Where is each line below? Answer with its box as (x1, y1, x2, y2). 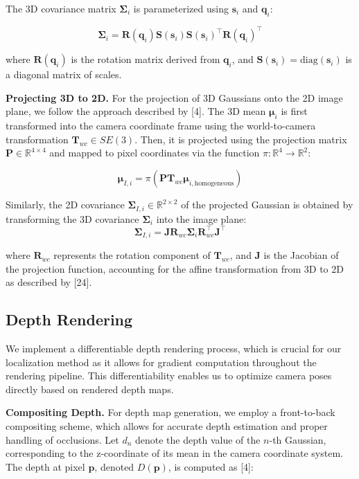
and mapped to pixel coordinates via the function (49, 145, 260, 160)
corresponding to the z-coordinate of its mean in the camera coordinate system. (6, 446, 343, 460)
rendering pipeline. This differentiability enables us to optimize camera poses (6, 368, 332, 383)
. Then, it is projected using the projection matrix (134, 132, 347, 146)
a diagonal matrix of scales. (6, 67, 122, 82)
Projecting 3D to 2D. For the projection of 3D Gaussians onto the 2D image (6, 90, 343, 105)
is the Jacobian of (263, 248, 339, 262)
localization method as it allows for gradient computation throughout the (6, 354, 317, 369)
